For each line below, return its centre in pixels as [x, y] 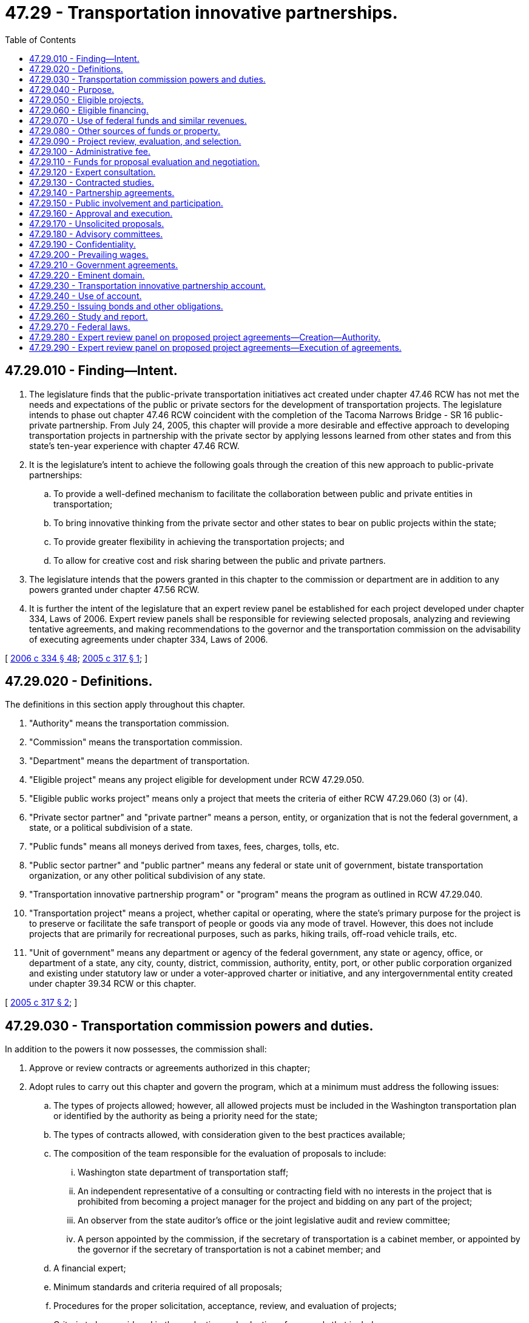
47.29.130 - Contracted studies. [92, 182]
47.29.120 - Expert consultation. [93, 172]
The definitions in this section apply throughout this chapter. [125, 705]
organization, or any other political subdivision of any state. [147, 876]
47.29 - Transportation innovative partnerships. [201, 13]
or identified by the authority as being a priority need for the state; [186, 1116]
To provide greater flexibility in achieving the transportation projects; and [199, 541]
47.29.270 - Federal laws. [80, 327]
